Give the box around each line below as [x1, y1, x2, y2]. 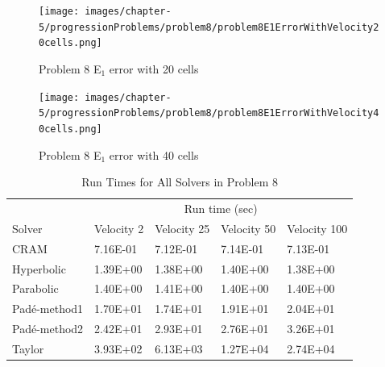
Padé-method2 [12, 320, 84, 337]
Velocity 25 [155, 219, 210, 236]
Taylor [12, 340, 44, 357]
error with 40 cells [109, 146, 199, 163]
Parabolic [12, 280, 59, 297]
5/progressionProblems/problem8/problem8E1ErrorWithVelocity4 [39, 107, 379, 119]
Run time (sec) [184, 199, 258, 216]
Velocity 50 [221, 219, 276, 236]
